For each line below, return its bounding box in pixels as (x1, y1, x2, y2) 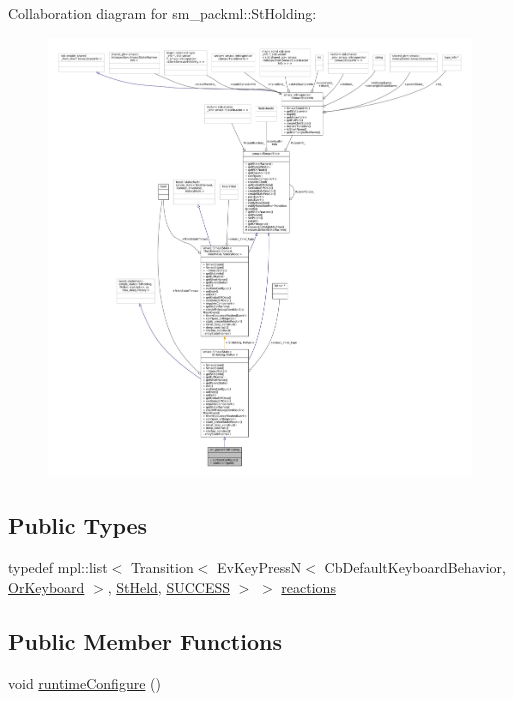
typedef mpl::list (8, 557, 108, 578)
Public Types (8, 510, 148, 541)
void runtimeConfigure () (8, 672, 161, 693)
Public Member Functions (8, 625, 282, 656)
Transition (130, 557, 194, 578)
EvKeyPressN (217, 557, 302, 578)
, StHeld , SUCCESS (107, 576, 231, 597)
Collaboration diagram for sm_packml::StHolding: (8, 3, 317, 23)
